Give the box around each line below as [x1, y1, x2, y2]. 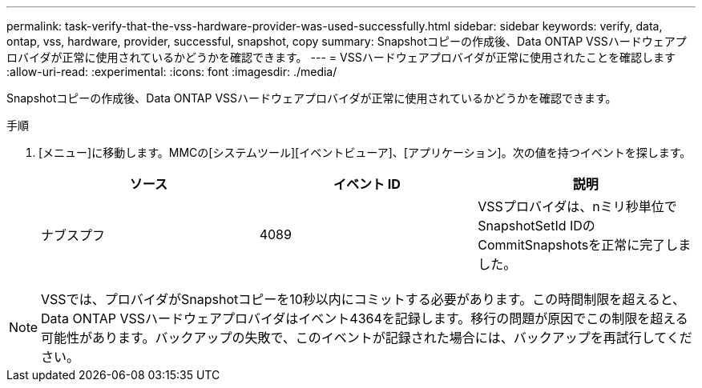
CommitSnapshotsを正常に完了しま [478, 237, 692, 253]
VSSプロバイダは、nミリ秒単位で [478, 198, 677, 214]
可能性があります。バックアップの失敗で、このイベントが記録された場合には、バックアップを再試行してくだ [41, 330, 692, 346]
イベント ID [333, 176, 401, 192]
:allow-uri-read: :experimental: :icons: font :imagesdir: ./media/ [6, 65, 337, 78]
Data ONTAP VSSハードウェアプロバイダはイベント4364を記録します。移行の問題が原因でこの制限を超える [41, 310, 688, 326]
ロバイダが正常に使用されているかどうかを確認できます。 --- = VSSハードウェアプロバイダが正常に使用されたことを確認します [6, 50, 676, 64]
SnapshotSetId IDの [478, 218, 595, 234]
